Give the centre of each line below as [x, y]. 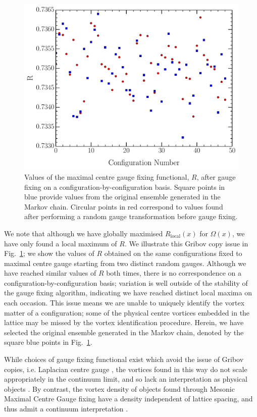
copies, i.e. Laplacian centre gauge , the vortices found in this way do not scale [126, 369]
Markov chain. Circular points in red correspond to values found [124, 206]
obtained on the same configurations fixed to [173, 253]
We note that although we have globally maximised [84, 233]
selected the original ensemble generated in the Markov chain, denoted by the [124, 332]
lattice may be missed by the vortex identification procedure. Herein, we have [124, 322]
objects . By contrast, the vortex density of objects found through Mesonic [119, 388]
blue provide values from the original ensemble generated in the [122, 197]
